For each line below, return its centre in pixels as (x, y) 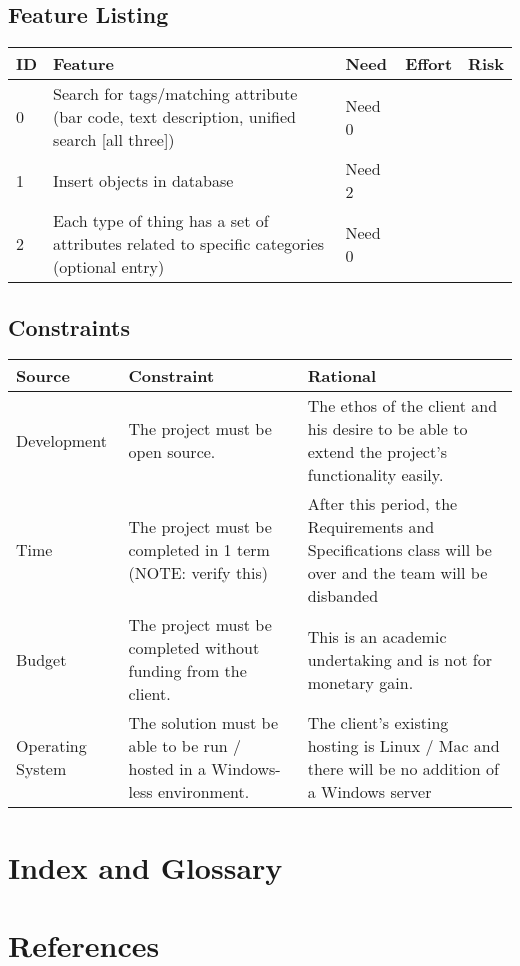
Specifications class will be (399, 550)
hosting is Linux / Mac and (403, 746)
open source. (172, 452)
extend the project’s (377, 452)
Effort (429, 64)
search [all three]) (114, 140)
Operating (51, 746)
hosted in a (167, 769)
